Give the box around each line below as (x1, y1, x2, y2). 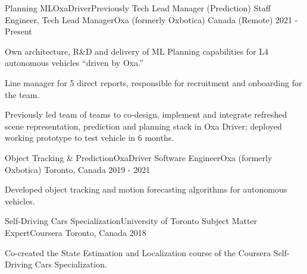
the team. (5, 88, 40, 100)
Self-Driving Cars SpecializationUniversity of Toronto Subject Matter (5, 215, 258, 227)
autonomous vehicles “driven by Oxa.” (5, 56, 143, 69)
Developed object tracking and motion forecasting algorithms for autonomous (5, 183, 287, 196)
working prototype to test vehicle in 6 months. (5, 131, 174, 144)
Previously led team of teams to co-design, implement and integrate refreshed (5, 108, 287, 121)
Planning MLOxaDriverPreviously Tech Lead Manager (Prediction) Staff (5, 2, 271, 14)
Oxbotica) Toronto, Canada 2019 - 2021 (5, 163, 151, 175)
